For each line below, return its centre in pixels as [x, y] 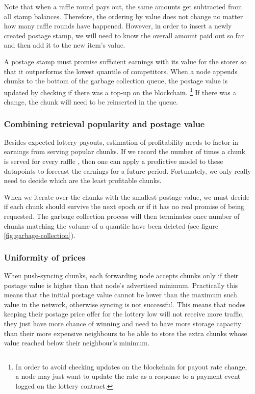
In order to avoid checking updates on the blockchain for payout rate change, [131, 366]
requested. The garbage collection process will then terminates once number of [122, 216]
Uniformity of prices [45, 257]
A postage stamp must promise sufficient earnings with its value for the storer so [125, 61]
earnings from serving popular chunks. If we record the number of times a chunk [125, 151]
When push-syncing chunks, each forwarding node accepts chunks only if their [121, 275]
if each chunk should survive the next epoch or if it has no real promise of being [124, 206]
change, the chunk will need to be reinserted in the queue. [91, 102]
